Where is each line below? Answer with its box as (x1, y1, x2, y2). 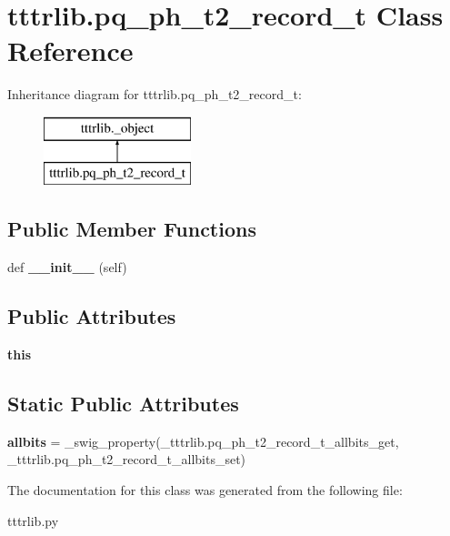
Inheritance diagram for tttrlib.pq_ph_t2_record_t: (7, 85, 302, 104)
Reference (7, 32, 134, 69)
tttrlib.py (7, 511, 59, 530)
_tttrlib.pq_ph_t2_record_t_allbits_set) (7, 450, 246, 469)
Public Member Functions (7, 215, 256, 243)
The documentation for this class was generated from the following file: (7, 480, 403, 500)
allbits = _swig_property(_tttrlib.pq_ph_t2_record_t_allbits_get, (7, 431, 399, 450)
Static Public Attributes (7, 389, 239, 418)
